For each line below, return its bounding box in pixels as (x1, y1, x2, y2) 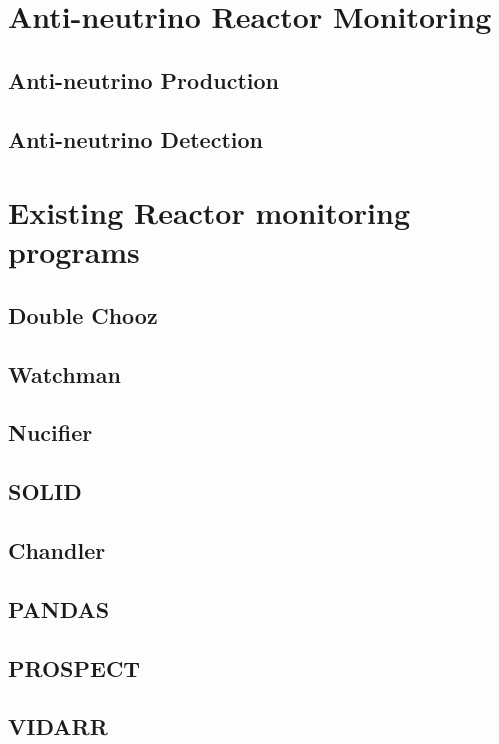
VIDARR (8, 711, 108, 742)
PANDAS (8, 593, 110, 624)
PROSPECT (8, 652, 141, 683)
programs (8, 231, 140, 272)
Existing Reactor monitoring (8, 192, 411, 233)
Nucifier (8, 417, 93, 448)
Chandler (8, 535, 106, 566)
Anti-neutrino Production (8, 64, 279, 95)
